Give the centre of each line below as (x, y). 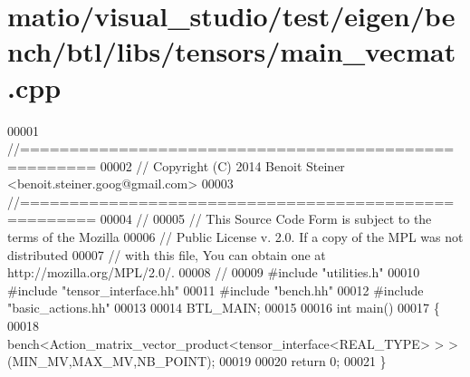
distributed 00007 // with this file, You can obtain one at (167, 254)
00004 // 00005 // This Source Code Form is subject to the (266, 219)
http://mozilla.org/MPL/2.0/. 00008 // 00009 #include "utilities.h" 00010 (214, 272)
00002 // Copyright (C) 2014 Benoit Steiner (222, 165)
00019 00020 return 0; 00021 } (303, 361)
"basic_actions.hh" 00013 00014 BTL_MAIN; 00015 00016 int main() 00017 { (224, 308)
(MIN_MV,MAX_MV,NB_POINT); (111, 361)
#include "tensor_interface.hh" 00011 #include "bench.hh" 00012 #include (216, 290)
